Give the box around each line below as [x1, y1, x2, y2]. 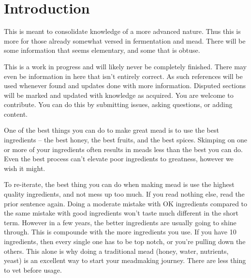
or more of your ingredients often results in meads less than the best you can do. [4, 144, 243, 154]
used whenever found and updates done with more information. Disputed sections [4, 80, 246, 91]
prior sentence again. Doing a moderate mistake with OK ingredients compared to [4, 198, 248, 208]
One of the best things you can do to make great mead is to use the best [4, 125, 219, 135]
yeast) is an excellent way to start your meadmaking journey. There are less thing [4, 255, 246, 265]
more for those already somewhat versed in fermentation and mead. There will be [4, 35, 246, 46]
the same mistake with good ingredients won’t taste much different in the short [4, 208, 239, 218]
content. [4, 108, 28, 119]
